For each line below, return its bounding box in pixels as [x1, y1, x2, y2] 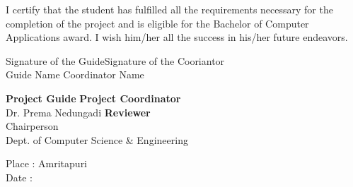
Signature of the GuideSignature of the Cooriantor [6, 53, 225, 68]
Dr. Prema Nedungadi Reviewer [6, 104, 151, 119]
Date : [6, 169, 33, 184]
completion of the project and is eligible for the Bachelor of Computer [6, 16, 309, 30]
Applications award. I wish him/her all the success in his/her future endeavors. [6, 30, 348, 44]
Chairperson [6, 119, 59, 133]
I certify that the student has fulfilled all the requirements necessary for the [6, 2, 333, 16]
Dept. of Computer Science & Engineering [6, 132, 188, 147]
